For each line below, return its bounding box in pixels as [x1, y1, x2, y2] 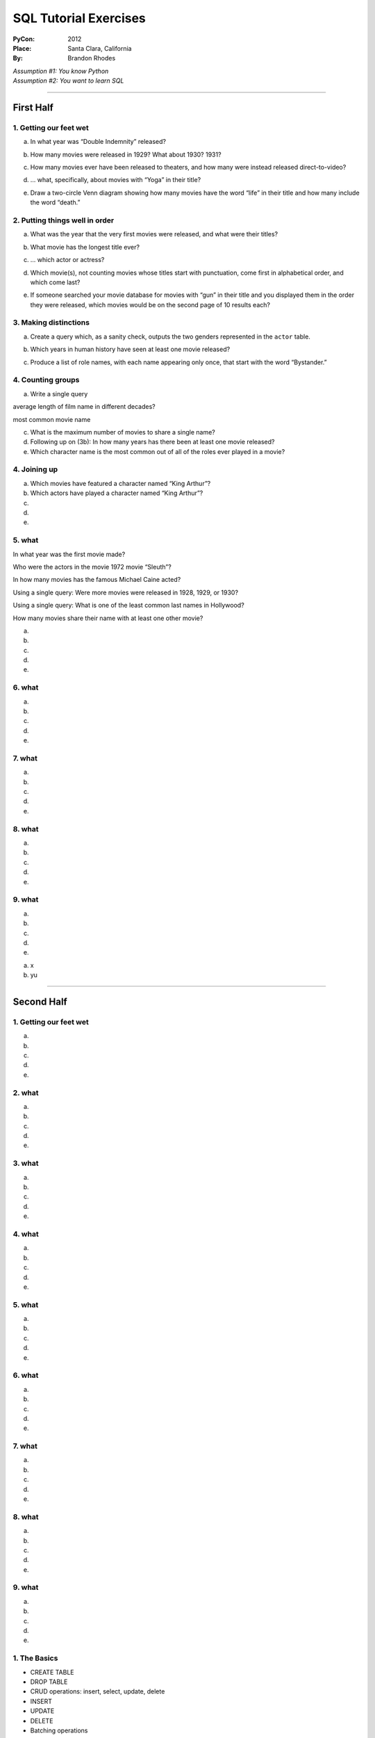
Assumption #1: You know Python [12, 67, 109, 75]
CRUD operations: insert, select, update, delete [30, 1687, 165, 1696]
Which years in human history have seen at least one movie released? [30, 345, 231, 354]
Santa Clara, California [67, 44, 132, 52]
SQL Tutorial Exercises [12, 10, 146, 26]
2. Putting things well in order [12, 216, 115, 225]
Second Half [12, 996, 67, 1007]
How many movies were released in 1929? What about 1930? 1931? [30, 150, 222, 159]
